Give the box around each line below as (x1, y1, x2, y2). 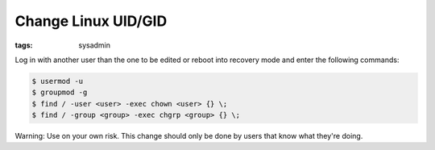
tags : (14, 40, 33, 50)
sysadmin (78, 40, 111, 50)
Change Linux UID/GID (14, 12, 168, 30)
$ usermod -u (31, 77, 84, 85)
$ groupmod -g (31, 88, 88, 97)
